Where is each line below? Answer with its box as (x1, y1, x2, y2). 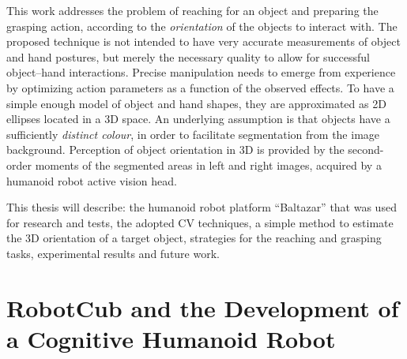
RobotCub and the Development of (6, 291, 399, 323)
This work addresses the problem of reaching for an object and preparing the (6, 2, 379, 18)
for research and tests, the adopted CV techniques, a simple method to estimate (6, 214, 394, 230)
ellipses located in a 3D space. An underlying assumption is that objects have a (6, 110, 390, 127)
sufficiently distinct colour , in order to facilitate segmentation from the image (6, 125, 380, 142)
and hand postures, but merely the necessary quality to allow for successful (6, 48, 370, 65)
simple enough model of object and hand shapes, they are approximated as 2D (6, 95, 386, 111)
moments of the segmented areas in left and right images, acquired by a (35, 156, 382, 173)
